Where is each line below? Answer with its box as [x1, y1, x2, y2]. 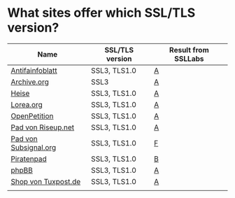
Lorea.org [10, 99, 43, 109]
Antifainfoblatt [10, 65, 57, 75]
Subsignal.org [10, 142, 57, 152]
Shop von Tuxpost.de [10, 176, 81, 186]
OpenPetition [10, 111, 54, 120]
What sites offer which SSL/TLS [7, 5, 196, 21]
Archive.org [10, 77, 49, 87]
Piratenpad [10, 154, 47, 164]
